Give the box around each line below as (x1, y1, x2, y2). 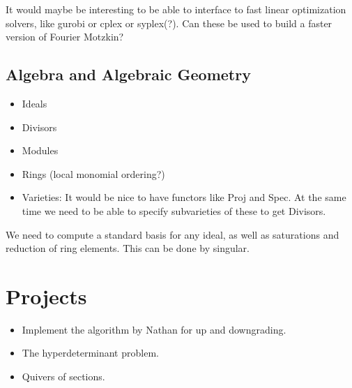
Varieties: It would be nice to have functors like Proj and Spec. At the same (22, 190, 346, 204)
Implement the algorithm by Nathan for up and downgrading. (22, 322, 286, 336)
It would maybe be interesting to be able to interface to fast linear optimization (6, 2, 346, 16)
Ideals (22, 96, 47, 110)
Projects (6, 281, 87, 310)
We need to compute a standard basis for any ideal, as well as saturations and (6, 227, 339, 241)
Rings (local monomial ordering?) (22, 166, 165, 181)
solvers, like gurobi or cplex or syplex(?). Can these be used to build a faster (6, 15, 332, 30)
